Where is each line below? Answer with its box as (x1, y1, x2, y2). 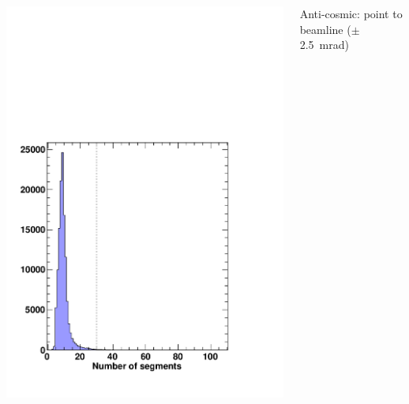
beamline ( (299, 21, 351, 37)
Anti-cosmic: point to (299, 6, 403, 21)
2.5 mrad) (299, 36, 349, 53)
